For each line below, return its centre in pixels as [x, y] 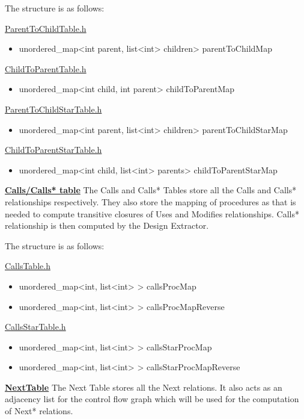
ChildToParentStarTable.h [53, 150]
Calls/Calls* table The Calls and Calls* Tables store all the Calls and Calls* [151, 190]
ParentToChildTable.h [46, 28]
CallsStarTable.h [35, 327]
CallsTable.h [28, 266]
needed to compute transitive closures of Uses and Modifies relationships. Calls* [152, 213]
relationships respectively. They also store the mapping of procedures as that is [150, 201]
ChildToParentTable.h [46, 68]
